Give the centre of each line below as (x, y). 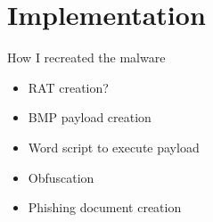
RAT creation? (68, 87)
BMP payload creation (90, 117)
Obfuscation (61, 177)
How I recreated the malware (86, 58)
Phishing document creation (105, 207)
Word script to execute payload (114, 147)
